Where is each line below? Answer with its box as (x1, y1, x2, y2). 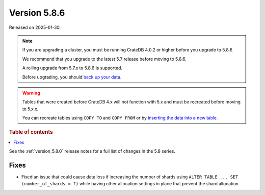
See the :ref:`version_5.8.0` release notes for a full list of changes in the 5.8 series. (9, 148, 175, 154)
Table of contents (9, 129, 53, 136)
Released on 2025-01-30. (9, 24, 61, 30)
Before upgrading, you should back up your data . (22, 74, 122, 80)
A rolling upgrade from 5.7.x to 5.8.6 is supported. (22, 65, 123, 71)
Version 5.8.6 (9, 7, 65, 18)
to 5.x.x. (22, 106, 39, 112)
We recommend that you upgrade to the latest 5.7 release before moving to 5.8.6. (22, 56, 186, 62)
